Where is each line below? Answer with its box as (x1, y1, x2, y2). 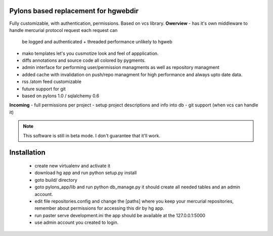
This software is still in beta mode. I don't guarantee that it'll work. (23, 132, 161, 139)
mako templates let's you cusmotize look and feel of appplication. (22, 50, 159, 56)
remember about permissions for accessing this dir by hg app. (34, 205, 164, 211)
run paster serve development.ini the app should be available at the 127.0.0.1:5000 (34, 212, 206, 218)
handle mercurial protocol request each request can (9, 27, 118, 33)
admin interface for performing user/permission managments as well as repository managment (22, 64, 219, 70)
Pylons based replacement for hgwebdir (9, 7, 139, 15)
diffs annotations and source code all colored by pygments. (22, 57, 146, 63)
